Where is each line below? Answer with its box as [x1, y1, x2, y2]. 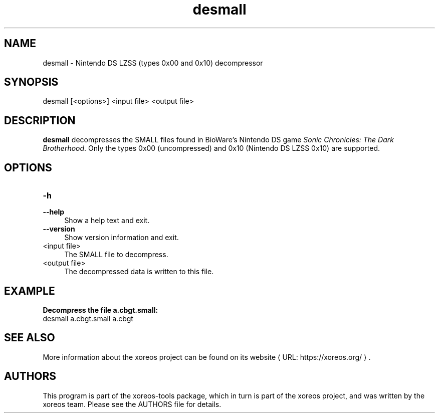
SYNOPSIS [4, 76, 59, 89]
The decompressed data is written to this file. [64, 267, 214, 276]
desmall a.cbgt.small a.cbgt [43, 314, 133, 323]
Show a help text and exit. [64, 216, 150, 225]
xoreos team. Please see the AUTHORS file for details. [43, 399, 222, 408]
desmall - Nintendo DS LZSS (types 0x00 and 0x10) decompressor [43, 58, 263, 67]
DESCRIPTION [4, 114, 76, 127]
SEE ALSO [4, 331, 55, 344]
